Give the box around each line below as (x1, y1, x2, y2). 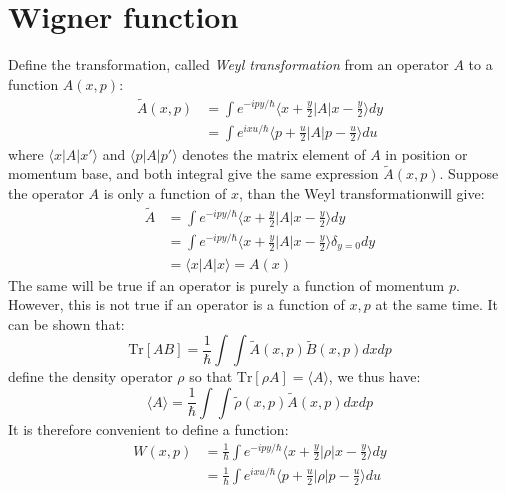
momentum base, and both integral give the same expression (8, 163, 379, 184)
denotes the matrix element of (182, 143, 366, 164)
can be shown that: (8, 313, 125, 334)
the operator (8, 183, 84, 204)
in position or (385, 143, 468, 164)
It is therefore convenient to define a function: (8, 418, 289, 439)
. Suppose (439, 163, 499, 184)
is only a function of (103, 183, 227, 204)
